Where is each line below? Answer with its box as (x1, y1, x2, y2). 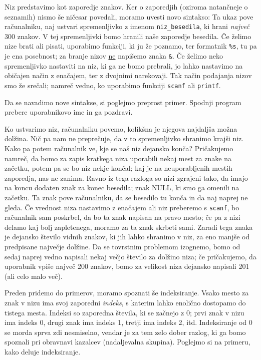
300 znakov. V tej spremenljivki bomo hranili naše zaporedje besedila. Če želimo (5, 31, 251, 41)
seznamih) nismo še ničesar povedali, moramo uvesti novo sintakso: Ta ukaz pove (5, 11, 253, 22)
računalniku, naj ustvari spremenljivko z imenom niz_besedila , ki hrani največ (5, 21, 249, 32)
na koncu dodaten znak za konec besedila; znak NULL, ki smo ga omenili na (5, 182, 239, 193)
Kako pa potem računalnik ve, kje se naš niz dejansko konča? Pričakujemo (5, 143, 233, 153)
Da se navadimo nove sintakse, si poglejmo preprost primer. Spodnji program (5, 97, 241, 107)
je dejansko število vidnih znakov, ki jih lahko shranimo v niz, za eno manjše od (5, 231, 250, 242)
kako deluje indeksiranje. (5, 346, 81, 356)
